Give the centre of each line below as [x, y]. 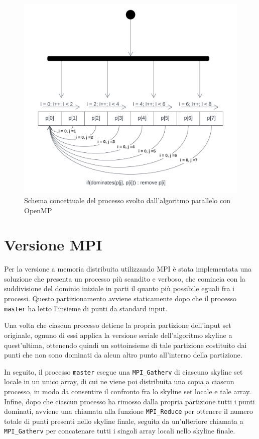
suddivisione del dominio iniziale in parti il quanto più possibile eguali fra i [119, 288]
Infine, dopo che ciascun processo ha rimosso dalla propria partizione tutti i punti [129, 401]
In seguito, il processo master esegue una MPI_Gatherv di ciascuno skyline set [123, 371]
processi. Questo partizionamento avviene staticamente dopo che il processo [120, 298]
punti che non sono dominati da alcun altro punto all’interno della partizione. [123, 355]
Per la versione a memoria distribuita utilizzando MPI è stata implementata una [128, 269]
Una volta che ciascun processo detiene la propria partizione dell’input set [118, 325]
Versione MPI [53, 245]
